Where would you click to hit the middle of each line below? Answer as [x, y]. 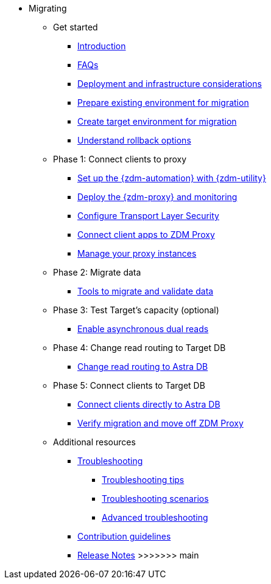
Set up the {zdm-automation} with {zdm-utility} [172, 178]
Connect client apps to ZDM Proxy [146, 235]
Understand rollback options [134, 140]
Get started [76, 27]
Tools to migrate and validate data [146, 291]
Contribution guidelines [124, 536]
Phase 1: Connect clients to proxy [120, 159]
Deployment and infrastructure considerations [170, 84]
